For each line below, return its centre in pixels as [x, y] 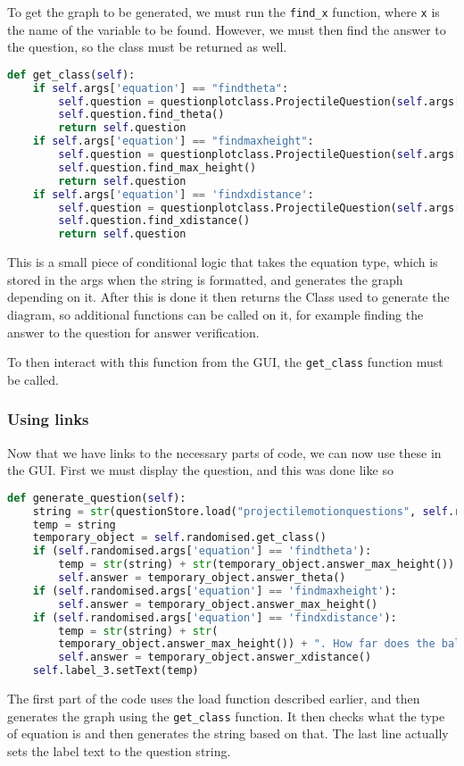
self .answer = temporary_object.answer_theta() [202, 578]
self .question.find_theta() [141, 115]
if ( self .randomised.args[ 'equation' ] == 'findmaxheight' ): [215, 591]
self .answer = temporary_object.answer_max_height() [218, 604]
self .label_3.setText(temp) [116, 671]
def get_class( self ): [71, 75]
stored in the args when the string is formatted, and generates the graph [205, 279]
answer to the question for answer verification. [133, 332]
